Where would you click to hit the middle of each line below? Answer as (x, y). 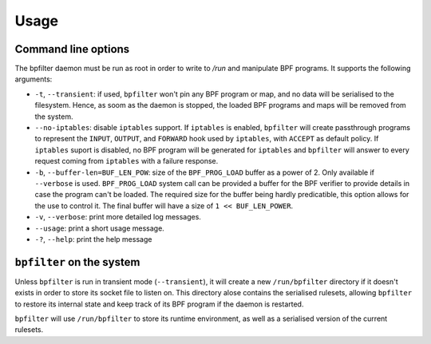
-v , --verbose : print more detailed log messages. (118, 217)
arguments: (34, 79)
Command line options (72, 49)
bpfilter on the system (77, 262)
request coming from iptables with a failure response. (127, 161)
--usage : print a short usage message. (100, 228)
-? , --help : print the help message (93, 239)
